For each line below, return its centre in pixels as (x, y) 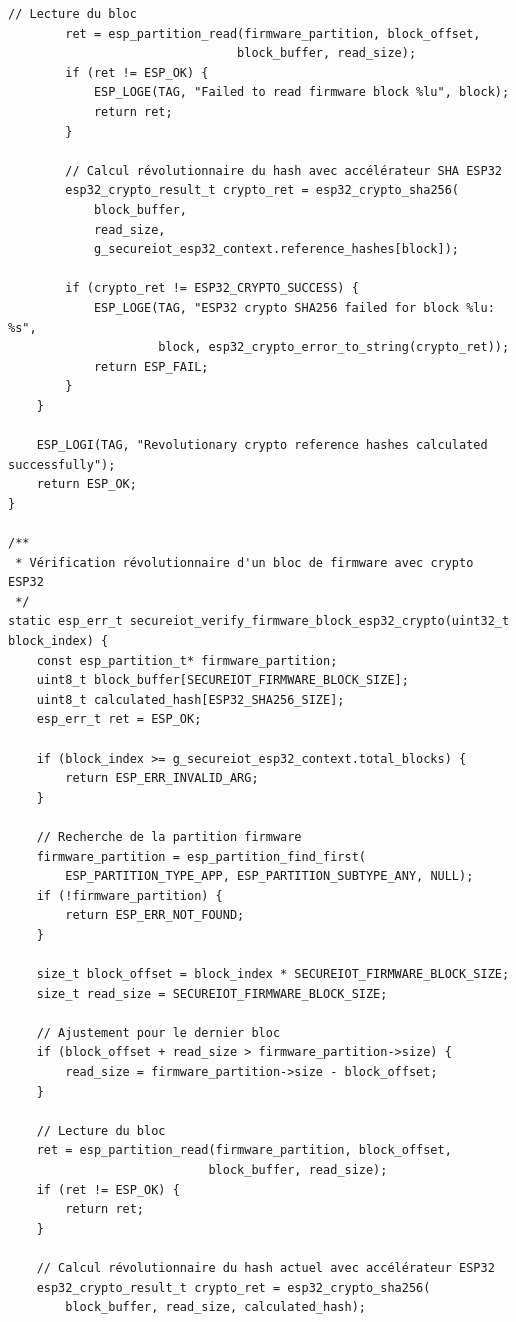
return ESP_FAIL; (151, 366)
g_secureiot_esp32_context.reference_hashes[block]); (276, 249)
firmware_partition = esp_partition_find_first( (201, 856)
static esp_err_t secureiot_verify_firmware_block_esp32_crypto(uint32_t (259, 621)
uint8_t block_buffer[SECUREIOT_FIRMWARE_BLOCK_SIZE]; (222, 680)
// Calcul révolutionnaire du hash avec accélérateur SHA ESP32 (283, 170)
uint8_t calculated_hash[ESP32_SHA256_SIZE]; (190, 699)
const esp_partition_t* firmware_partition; (187, 660)
